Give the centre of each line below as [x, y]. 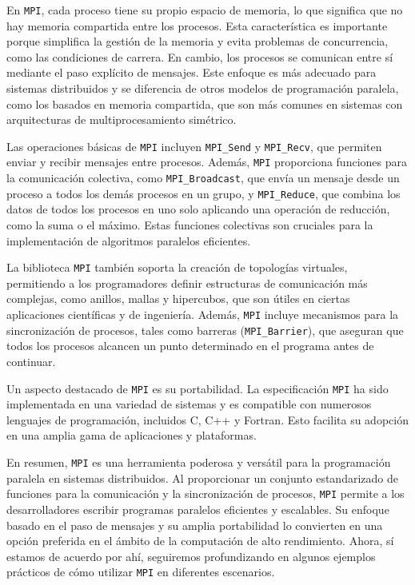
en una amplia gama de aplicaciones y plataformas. [132, 435]
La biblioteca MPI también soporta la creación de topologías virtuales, [177, 267]
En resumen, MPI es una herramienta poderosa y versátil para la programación [199, 462]
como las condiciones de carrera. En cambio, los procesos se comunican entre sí [200, 56]
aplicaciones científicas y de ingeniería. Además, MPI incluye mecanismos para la [203, 314]
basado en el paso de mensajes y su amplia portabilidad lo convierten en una [195, 525]
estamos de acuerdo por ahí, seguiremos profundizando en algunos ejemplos [191, 556]
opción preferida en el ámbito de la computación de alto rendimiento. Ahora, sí [200, 541]
